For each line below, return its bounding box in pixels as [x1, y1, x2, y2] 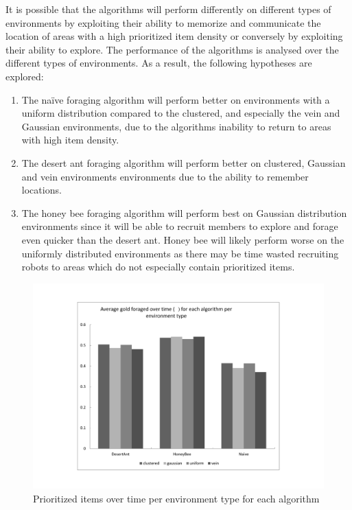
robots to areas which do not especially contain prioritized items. [21, 259, 295, 274]
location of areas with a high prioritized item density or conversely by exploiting [5, 29, 343, 43]
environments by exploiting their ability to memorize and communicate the [5, 15, 321, 30]
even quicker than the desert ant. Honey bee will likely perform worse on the [21, 232, 344, 246]
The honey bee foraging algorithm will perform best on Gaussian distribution [21, 205, 347, 220]
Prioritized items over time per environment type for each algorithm [33, 491, 320, 505]
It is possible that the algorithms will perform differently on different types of [5, 2, 331, 16]
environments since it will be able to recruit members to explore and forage [21, 219, 338, 233]
